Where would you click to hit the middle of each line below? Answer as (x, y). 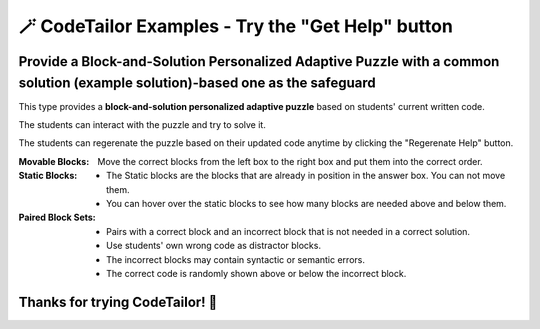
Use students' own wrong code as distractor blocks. (214, 246)
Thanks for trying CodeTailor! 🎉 (118, 301)
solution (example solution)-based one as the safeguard (197, 82)
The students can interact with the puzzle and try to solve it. (142, 125)
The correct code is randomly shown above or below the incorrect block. (256, 273)
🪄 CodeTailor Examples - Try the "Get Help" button (236, 26)
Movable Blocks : (54, 161)
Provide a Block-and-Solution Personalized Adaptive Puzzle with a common (259, 61)
